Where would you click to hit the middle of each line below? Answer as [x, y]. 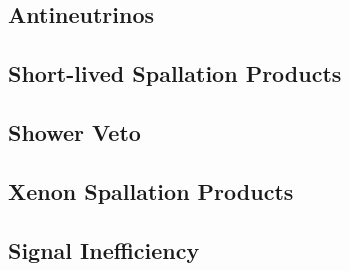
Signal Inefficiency [104, 249]
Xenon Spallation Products [151, 190]
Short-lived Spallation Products [175, 73]
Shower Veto [74, 131]
